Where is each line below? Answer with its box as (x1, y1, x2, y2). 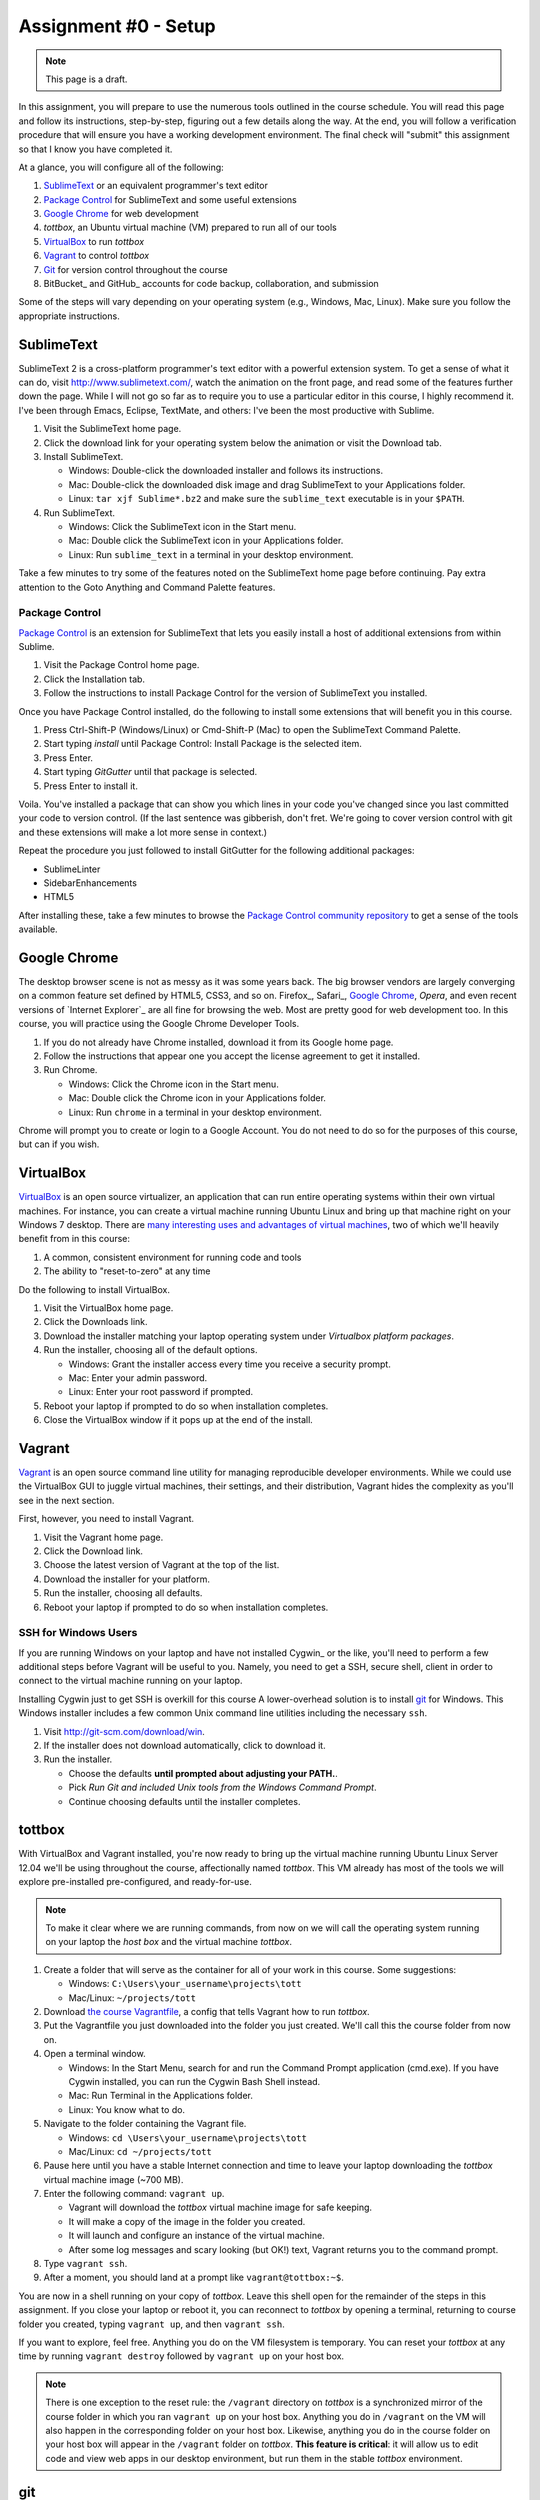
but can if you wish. (18, 1138, 100, 1150)
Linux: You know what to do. (68, 2103, 185, 2115)
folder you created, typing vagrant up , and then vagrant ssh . (18, 2318, 285, 2330)
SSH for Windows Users (18, 1626, 138, 1640)
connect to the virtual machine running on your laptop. (18, 1675, 243, 1687)
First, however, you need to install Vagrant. (18, 1513, 195, 1525)
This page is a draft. (45, 73, 128, 85)
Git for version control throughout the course (43, 263, 229, 275)
